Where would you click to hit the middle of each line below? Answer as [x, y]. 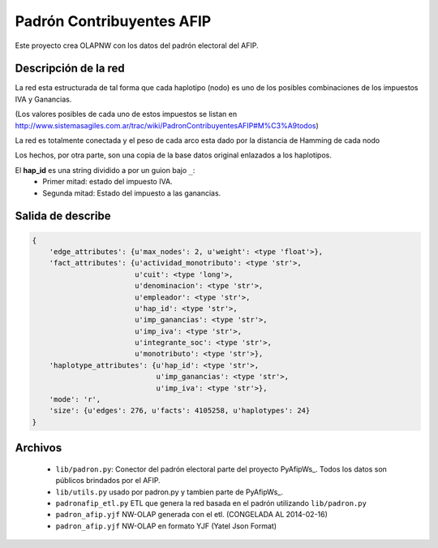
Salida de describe [63, 216]
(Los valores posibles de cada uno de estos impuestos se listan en [126, 114]
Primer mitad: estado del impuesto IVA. [108, 182]
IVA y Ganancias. [43, 99]
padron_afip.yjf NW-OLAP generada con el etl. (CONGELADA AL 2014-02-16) [192, 515]
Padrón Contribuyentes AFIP [113, 21]
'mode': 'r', [75, 399]
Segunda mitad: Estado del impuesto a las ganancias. [132, 193]
